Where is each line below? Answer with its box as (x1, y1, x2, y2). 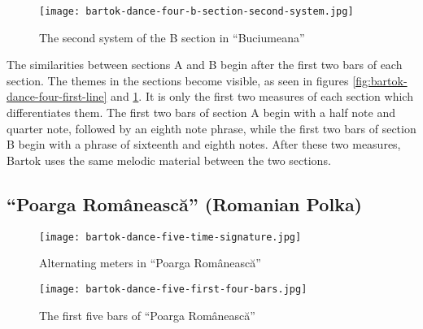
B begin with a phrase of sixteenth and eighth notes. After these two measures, (7, 136, 401, 153)
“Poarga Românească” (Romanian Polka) (7, 191, 363, 216)
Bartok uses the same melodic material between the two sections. (7, 151, 331, 168)
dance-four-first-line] (7, 88, 107, 105)
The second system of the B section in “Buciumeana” (39, 28, 305, 45)
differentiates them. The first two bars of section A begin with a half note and (7, 104, 395, 121)
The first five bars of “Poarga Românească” (39, 306, 255, 323)
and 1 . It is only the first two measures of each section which (111, 88, 413, 105)
